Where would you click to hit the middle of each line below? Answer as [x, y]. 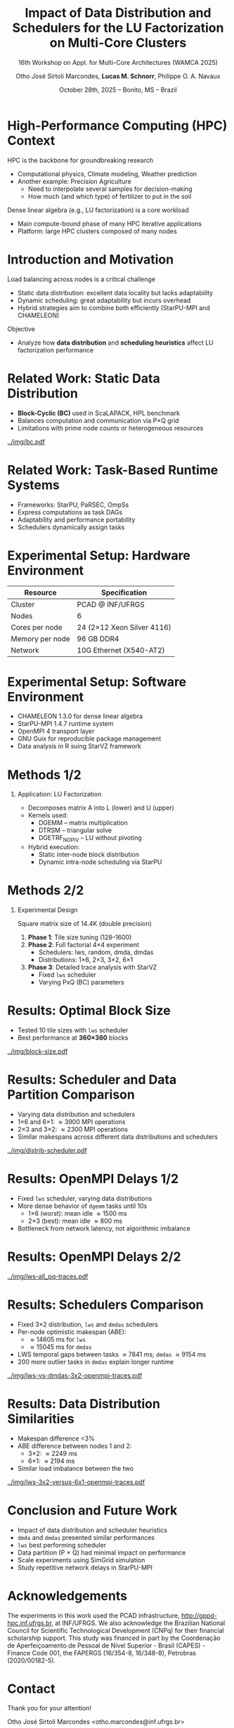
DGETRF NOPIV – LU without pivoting [90, 839]
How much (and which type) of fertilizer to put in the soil [110, 196]
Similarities [41, 1419]
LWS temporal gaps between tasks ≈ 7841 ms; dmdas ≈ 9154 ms [112, 1354]
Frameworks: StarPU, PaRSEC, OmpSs [73, 505]
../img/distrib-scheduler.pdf [47, 1150]
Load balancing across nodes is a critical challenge [82, 279]
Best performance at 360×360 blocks [73, 1037]
